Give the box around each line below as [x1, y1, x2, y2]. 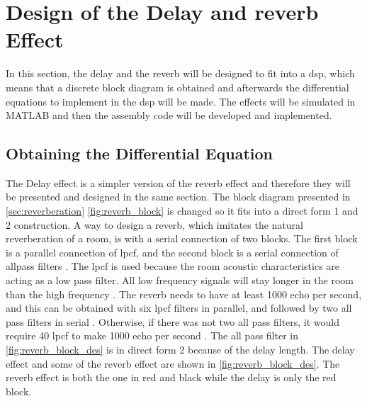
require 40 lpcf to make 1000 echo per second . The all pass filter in [6, 328, 298, 343]
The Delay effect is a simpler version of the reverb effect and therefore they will [6, 175, 351, 190]
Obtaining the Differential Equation [6, 142, 273, 164]
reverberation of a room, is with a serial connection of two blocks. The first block [6, 231, 358, 246]
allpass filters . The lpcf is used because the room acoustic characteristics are [6, 259, 340, 273]
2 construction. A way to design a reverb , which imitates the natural [6, 217, 303, 232]
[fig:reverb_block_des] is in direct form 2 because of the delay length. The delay [6, 342, 355, 357]
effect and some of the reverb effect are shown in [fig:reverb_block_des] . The [6, 356, 340, 371]
